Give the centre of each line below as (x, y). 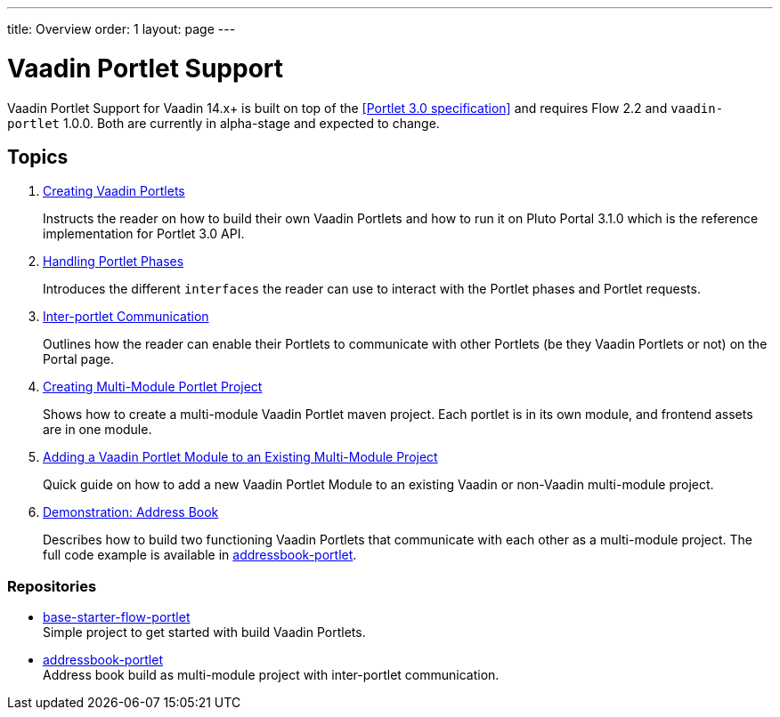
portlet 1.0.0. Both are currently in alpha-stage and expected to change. (223, 123)
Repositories (52, 586)
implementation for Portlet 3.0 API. (144, 234)
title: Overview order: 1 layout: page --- (122, 29)
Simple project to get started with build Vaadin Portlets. (204, 632)
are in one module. (97, 430)
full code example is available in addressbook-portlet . (200, 555)
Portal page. (78, 359)
